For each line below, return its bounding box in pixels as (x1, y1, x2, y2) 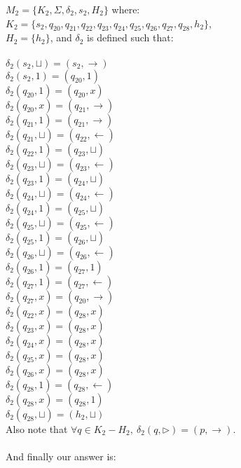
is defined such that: (87, 30, 174, 45)
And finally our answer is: (6, 448, 116, 463)
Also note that (6, 421, 68, 436)
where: (111, 2, 140, 16)
